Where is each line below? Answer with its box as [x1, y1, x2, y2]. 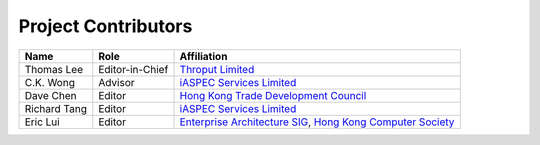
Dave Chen [24, 88, 77, 102]
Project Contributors [18, 15, 193, 37]
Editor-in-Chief [98, 62, 169, 76]
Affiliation [179, 49, 228, 63]
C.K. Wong [24, 75, 75, 89]
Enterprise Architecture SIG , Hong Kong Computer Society [179, 115, 455, 129]
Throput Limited [179, 62, 255, 76]
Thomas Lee [24, 62, 84, 76]
